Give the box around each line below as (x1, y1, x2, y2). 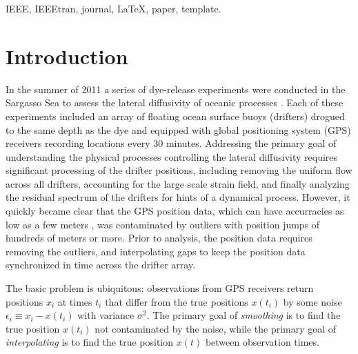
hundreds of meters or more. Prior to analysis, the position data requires (6, 230, 312, 245)
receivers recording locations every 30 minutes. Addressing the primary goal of (6, 136, 337, 150)
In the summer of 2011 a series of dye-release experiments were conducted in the (6, 81, 346, 96)
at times (57, 294, 92, 308)
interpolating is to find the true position (6, 335, 174, 349)
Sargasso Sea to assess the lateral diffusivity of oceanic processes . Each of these (6, 95, 344, 110)
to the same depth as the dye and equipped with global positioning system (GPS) (6, 122, 351, 137)
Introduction (6, 41, 128, 70)
